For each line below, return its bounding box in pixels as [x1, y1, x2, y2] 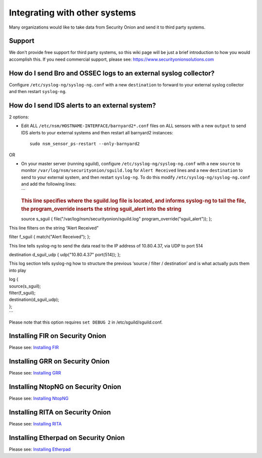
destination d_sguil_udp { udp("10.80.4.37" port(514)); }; [9, 252, 121, 258]
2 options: [9, 114, 29, 120]
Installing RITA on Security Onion [9, 408, 111, 417]
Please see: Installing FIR [9, 344, 59, 350]
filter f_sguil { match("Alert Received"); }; [9, 234, 91, 240]
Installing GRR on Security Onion [9, 357, 110, 366]
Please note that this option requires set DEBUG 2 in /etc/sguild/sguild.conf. [9, 319, 163, 325]
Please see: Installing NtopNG [9, 395, 69, 401]
